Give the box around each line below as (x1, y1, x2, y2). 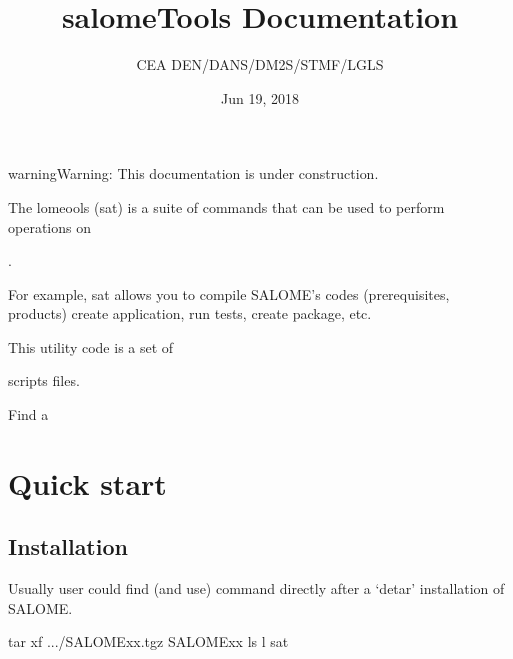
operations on (8, 216, 91, 237)
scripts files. (8, 370, 80, 391)
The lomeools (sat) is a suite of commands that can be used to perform (8, 196, 445, 217)
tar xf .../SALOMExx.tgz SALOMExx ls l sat (8, 631, 289, 652)
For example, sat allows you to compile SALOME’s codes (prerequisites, (8, 283, 450, 304)
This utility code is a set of (8, 336, 174, 357)
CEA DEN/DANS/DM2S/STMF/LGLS (136, 54, 384, 75)
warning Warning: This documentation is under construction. (8, 163, 379, 184)
